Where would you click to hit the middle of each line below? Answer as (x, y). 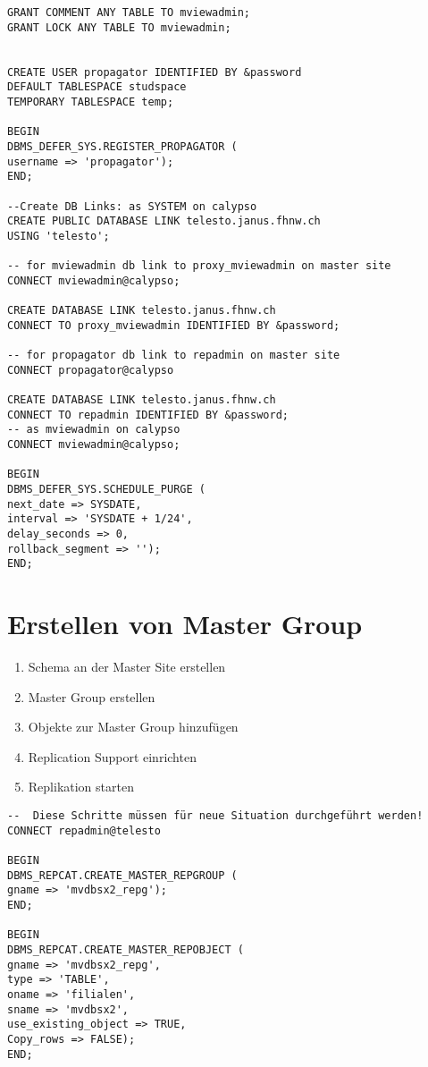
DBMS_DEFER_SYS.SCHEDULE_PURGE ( (106, 489)
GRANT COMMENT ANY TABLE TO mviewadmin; (129, 13)
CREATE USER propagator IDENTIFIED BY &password (155, 72)
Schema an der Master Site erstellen (127, 667)
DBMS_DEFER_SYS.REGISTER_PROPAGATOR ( (122, 146)
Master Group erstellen (92, 696)
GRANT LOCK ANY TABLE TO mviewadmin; (119, 27)
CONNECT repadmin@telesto (84, 830)
